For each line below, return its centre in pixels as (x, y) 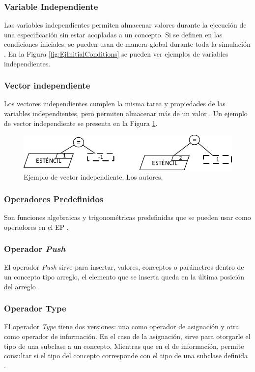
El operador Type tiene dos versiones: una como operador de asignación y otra (122, 326)
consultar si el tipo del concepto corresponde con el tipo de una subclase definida (126, 356)
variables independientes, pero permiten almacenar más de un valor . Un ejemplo (126, 113)
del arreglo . (22, 286)
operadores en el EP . (36, 227)
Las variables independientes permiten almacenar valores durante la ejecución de (125, 25)
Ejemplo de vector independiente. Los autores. (93, 177)
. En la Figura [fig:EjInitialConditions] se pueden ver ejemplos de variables (116, 54)
